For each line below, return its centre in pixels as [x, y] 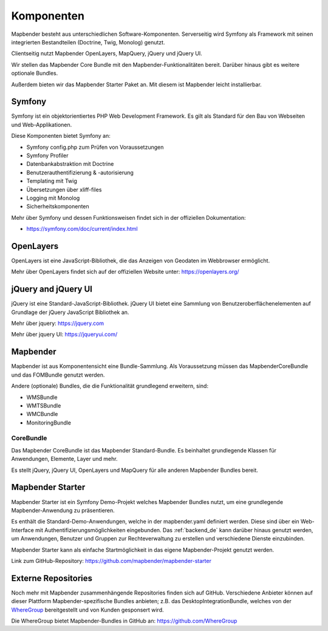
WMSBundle [42, 397]
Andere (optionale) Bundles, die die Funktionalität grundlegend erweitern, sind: [110, 386]
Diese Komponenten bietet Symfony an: [61, 136]
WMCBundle [42, 414]
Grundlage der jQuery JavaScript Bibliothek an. [70, 312]
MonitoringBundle [49, 423]
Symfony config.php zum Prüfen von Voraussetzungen [95, 147]
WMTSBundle [44, 405]
